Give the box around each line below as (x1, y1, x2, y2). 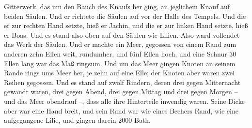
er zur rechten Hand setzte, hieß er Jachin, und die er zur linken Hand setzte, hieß (4, 20, 248, 30)
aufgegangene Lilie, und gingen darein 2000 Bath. (4, 115, 151, 125)
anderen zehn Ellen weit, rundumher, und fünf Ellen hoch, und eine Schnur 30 (4, 48, 236, 58)
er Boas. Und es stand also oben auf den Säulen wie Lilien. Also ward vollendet (4, 29, 240, 40)
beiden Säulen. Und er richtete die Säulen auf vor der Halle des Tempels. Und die (4, 11, 246, 21)
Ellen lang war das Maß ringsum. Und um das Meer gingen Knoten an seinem (4, 58, 236, 68)
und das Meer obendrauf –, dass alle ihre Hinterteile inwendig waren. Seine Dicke (4, 96, 245, 106)
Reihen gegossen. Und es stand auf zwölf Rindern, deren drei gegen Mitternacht (4, 77, 241, 87)
